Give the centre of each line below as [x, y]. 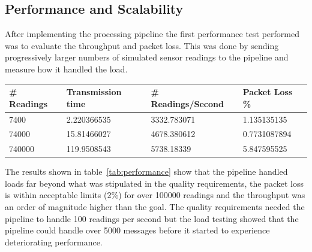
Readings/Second [187, 103]
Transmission [94, 92]
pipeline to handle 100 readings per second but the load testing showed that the [152, 218]
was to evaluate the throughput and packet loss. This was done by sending [142, 45]
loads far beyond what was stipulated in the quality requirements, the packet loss [154, 183]
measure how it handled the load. [66, 69]
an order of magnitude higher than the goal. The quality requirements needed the [155, 207]
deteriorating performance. [54, 242]
